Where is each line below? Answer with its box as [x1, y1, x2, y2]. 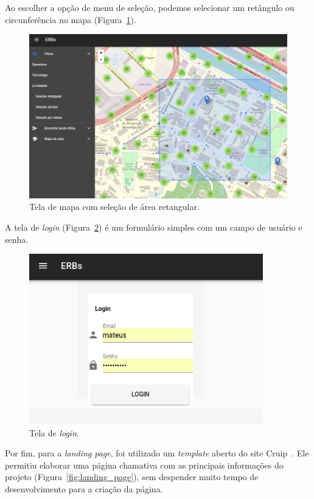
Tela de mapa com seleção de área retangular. [29, 200, 200, 213]
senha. [5, 232, 29, 245]
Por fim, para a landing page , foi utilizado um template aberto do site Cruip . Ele [5, 447, 309, 459]
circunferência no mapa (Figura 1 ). [5, 13, 136, 26]
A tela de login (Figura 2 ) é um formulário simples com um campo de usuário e [5, 220, 302, 233]
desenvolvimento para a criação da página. [5, 483, 163, 495]
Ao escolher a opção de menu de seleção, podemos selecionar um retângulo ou [5, 1, 295, 13]
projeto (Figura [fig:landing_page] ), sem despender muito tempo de [5, 470, 259, 483]
